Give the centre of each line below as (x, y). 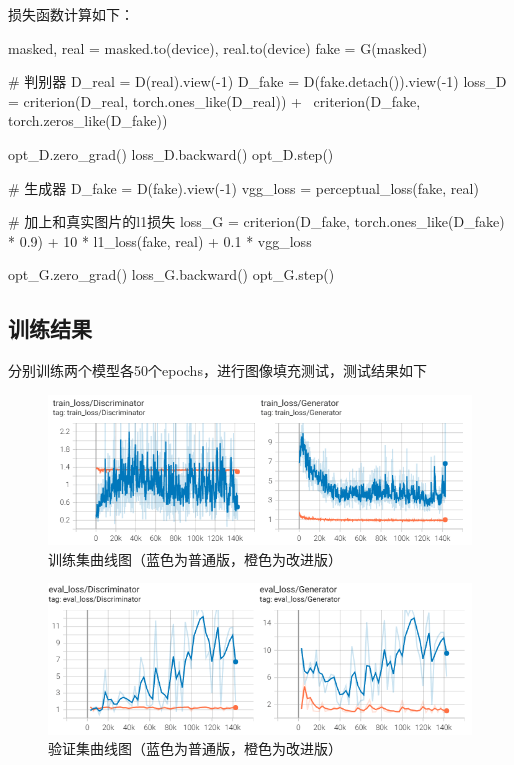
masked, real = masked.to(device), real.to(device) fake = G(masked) (218, 47)
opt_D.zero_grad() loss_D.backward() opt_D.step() (171, 153)
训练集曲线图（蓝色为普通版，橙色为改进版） (195, 558)
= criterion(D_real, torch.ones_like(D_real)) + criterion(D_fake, (214, 100)
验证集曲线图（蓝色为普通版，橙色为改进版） (195, 748)
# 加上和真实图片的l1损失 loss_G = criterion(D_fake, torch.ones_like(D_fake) (256, 221)
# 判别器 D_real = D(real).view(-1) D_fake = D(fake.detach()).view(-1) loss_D (257, 81)
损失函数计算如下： (71, 14)
